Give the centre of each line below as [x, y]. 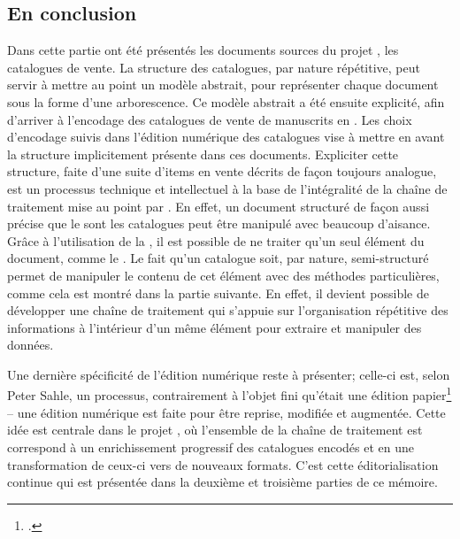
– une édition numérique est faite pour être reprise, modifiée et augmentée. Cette [226, 412]
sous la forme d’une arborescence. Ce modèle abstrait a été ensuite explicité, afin [226, 101]
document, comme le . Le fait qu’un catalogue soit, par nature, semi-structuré [218, 258]
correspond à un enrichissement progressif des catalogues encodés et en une [211, 447]
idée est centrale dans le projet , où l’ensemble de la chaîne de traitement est [215, 430]
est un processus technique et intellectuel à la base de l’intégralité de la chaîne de [227, 188]
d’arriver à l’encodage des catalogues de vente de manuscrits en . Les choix [210, 119]
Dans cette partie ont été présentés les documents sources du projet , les [203, 50]
